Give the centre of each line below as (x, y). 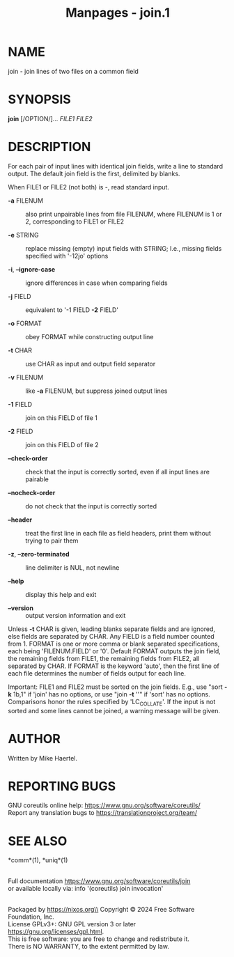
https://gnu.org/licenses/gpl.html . (56, 932)
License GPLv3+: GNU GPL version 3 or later (72, 924)
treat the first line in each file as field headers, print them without (118, 533)
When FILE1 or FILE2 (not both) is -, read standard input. (89, 187)
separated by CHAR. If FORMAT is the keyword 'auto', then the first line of (114, 666)
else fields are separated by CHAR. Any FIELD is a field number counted (111, 636)
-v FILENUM (26, 377)
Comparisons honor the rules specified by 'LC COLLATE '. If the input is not (112, 702)
